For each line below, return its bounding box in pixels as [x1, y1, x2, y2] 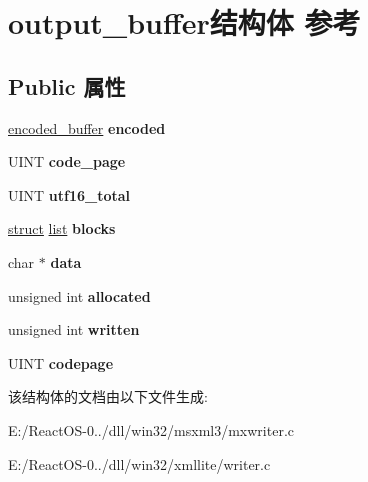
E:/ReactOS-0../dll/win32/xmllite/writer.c [8, 453, 271, 474]
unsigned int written [8, 319, 140, 340]
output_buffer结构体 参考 [8, 2, 361, 43]
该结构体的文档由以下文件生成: [8, 386, 208, 407]
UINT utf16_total [8, 184, 131, 205]
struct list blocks [8, 218, 116, 239]
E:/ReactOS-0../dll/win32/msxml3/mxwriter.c [8, 419, 295, 440]
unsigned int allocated [8, 285, 151, 306]
